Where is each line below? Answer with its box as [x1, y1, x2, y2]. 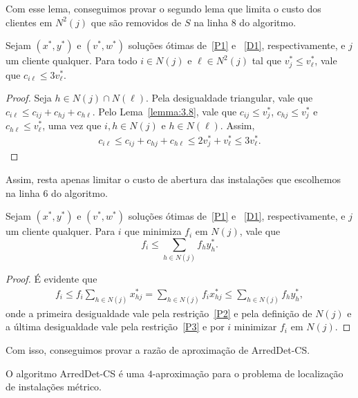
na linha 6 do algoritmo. [6, 185, 108, 200]
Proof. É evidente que [6, 272, 97, 286]
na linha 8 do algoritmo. [194, 15, 296, 29]
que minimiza [124, 224, 182, 238]
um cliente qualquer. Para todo [6, 53, 138, 68]
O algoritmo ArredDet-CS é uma [6, 366, 144, 380]
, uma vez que [42, 118, 102, 133]
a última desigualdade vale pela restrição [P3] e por [6, 319, 225, 334]
